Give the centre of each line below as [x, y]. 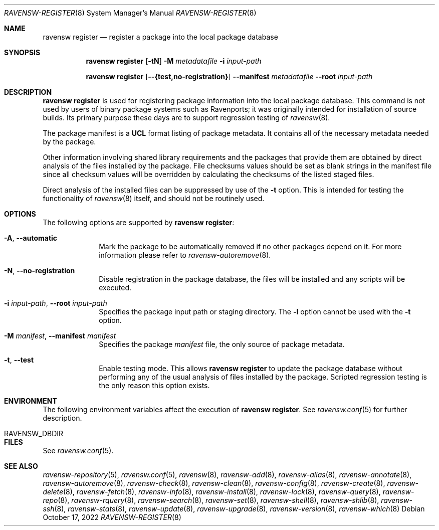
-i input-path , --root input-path [56, 303]
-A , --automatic [31, 238]
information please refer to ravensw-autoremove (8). [185, 255]
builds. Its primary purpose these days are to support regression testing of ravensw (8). [186, 118]
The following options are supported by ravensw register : [139, 222]
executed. [115, 288]
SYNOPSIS [22, 52]
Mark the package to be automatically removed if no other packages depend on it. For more [250, 246]
